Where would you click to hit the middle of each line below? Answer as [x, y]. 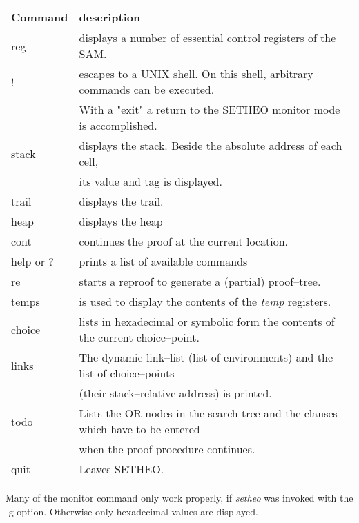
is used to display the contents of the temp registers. [205, 301]
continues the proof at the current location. [184, 241]
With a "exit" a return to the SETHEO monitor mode [210, 109]
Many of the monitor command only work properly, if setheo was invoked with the [179, 497]
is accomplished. [118, 125]
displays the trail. [121, 201]
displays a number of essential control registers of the [207, 38]
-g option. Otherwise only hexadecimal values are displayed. [132, 511]
